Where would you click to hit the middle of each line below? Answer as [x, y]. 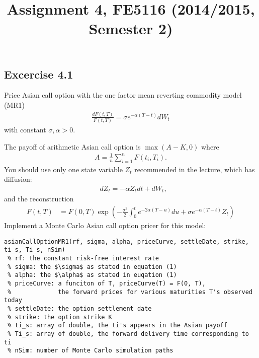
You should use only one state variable [63, 169]
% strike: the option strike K [60, 317]
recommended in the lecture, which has [195, 169]
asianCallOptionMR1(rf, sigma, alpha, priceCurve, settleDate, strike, [126, 241]
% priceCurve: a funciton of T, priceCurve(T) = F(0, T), [107, 283]
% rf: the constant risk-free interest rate [83, 258]
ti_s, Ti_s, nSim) [35, 250]
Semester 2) [131, 28]
